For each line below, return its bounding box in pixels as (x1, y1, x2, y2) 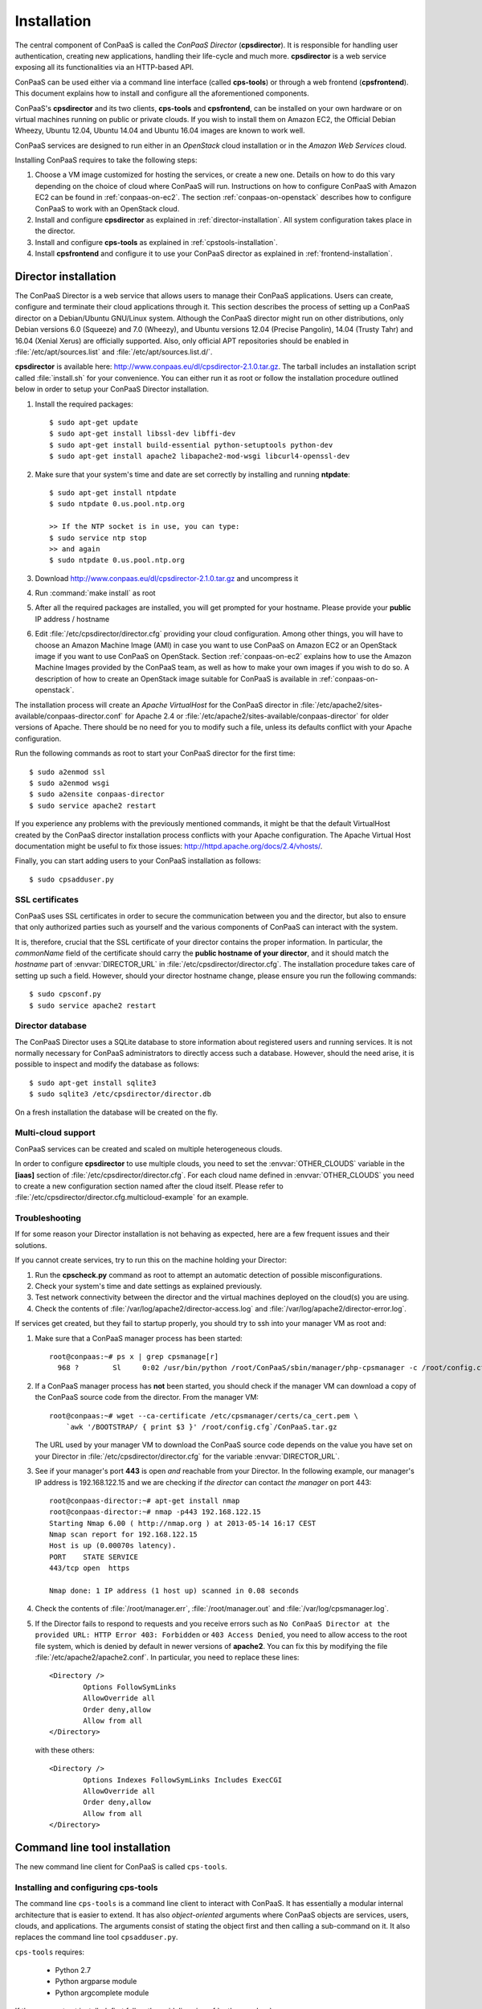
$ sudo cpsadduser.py (29, 874, 114, 884)
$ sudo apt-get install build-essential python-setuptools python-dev (49, 440, 333, 449)
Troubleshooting (14, 1213, 82, 1224)
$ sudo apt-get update (49, 418, 139, 427)
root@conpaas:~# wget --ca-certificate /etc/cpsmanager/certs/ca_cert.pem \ (49, 1411, 359, 1420)
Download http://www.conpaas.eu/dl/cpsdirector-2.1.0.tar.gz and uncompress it (35, 573, 299, 583)
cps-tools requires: (14, 1947, 84, 1957)
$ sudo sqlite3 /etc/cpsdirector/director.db (29, 1090, 212, 1099)
